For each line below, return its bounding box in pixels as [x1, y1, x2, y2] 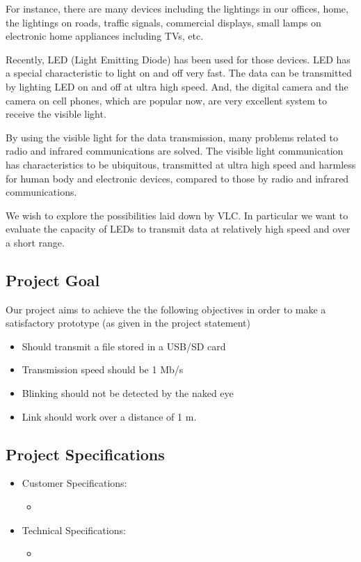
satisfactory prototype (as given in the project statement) [6, 315, 250, 330]
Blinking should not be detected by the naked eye [22, 386, 234, 400]
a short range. [6, 235, 65, 249]
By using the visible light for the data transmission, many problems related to [6, 130, 338, 144]
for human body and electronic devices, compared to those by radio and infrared [6, 171, 349, 185]
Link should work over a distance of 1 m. [22, 409, 197, 423]
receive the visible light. [6, 107, 106, 121]
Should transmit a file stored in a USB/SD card [22, 338, 226, 353]
